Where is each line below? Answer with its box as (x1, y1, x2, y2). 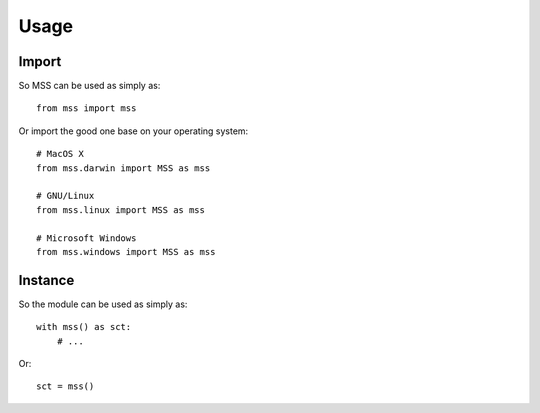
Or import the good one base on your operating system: (18, 125, 249, 137)
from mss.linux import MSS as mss (36, 204, 205, 215)
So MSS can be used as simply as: (18, 80, 161, 92)
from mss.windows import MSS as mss (36, 246, 216, 257)
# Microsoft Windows (36, 232, 137, 244)
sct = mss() (36, 381, 95, 392)
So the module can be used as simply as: (18, 298, 188, 310)
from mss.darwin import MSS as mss (36, 162, 211, 174)
